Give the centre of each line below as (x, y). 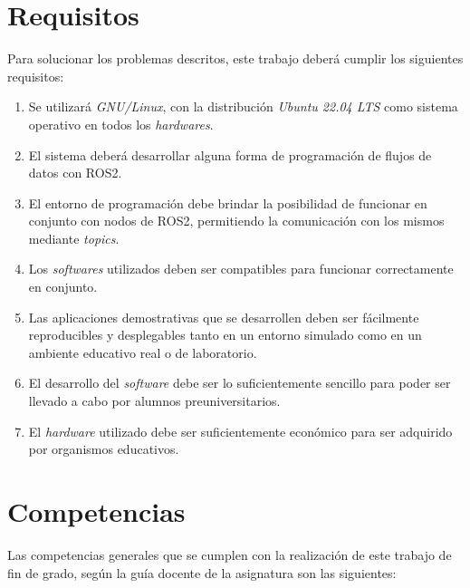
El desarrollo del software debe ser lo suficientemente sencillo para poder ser (240, 383)
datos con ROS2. (75, 173)
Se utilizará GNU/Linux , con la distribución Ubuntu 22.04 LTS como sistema (243, 106)
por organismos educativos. (104, 449)
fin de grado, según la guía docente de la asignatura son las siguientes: (202, 572)
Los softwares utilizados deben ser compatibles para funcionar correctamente (241, 269)
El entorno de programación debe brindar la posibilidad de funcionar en (228, 202)
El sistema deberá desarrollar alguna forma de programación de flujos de (230, 154)
